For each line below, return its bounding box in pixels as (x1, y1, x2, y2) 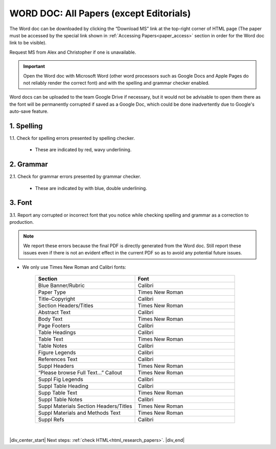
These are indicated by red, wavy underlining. (35, 147, 132, 153)
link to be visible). (9, 40, 47, 46)
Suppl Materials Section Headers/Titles (38, 403, 132, 410)
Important (23, 63, 45, 69)
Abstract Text (38, 309, 71, 316)
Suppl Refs (38, 416, 64, 423)
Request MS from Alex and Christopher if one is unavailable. (9, 49, 136, 55)
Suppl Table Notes (38, 396, 83, 403)
